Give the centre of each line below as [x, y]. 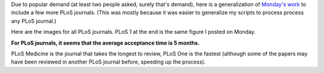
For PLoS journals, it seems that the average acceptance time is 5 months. [106, 43]
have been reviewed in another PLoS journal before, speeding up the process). [109, 62]
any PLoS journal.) [34, 21]
